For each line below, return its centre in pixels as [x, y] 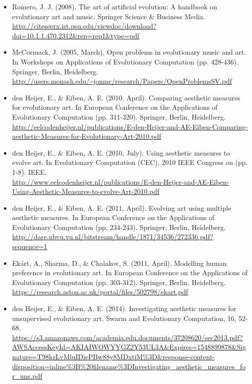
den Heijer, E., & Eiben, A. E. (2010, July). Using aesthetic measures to [121, 152]
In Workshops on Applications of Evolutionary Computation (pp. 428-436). [125, 61]
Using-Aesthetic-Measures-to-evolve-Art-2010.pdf [86, 191]
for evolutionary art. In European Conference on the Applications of [115, 107]
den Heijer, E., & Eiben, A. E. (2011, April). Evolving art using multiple [122, 208]
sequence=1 [30, 246]
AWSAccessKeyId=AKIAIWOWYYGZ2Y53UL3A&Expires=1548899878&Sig [129, 347]
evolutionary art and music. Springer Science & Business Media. [109, 16]
